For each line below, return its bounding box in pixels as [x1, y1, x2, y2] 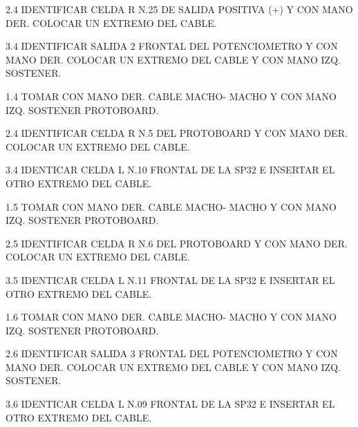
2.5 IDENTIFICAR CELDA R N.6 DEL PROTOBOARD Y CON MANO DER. [6, 236, 348, 250]
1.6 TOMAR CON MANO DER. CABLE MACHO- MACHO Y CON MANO [6, 310, 337, 324]
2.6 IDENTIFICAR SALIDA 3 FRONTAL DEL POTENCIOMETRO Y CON [6, 346, 338, 361]
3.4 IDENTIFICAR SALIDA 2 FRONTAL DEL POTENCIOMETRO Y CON [6, 39, 338, 53]
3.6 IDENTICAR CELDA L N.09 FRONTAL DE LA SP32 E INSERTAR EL [6, 397, 335, 411]
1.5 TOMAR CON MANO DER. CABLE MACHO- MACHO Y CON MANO [6, 199, 337, 213]
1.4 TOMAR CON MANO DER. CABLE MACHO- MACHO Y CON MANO [6, 88, 337, 103]
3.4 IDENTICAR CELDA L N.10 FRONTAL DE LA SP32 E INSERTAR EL [6, 162, 335, 177]
